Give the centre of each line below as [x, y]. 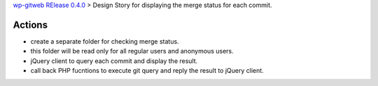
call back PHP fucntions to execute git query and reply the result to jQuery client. [147, 71]
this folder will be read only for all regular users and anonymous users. [132, 51]
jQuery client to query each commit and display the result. [114, 61]
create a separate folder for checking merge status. [105, 41]
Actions [30, 25]
